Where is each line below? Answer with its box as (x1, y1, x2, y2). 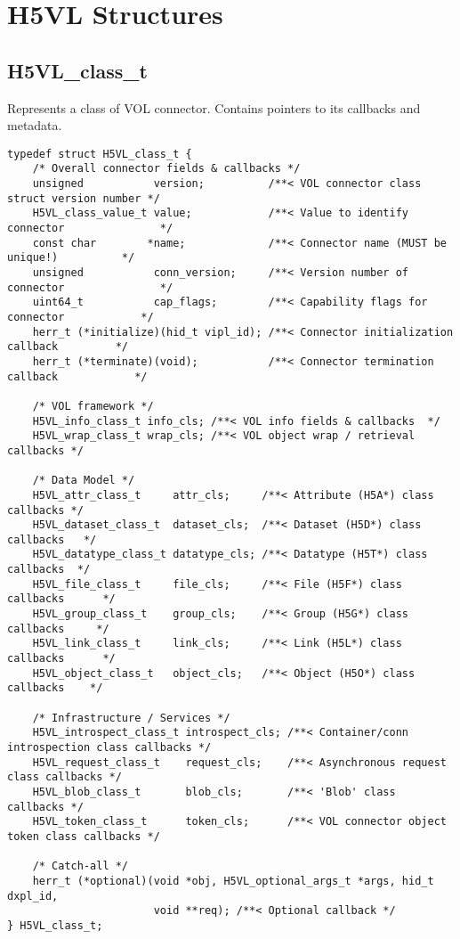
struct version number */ (7, 192, 160, 205)
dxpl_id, (7, 889, 59, 902)
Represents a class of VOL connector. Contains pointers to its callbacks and (7, 98, 421, 117)
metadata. (7, 116, 62, 135)
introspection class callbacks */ (7, 741, 212, 755)
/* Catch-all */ (32, 860, 129, 873)
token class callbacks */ (7, 829, 160, 843)
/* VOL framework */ (32, 399, 154, 412)
